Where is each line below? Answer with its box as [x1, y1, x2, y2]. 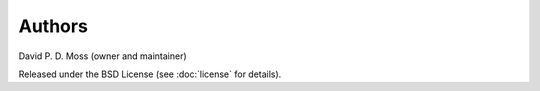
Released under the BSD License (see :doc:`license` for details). [18, 68, 282, 80]
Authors [18, 15, 89, 37]
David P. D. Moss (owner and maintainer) [18, 50, 187, 62]
